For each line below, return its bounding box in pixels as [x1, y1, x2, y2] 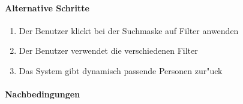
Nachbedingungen [5, 88, 80, 100]
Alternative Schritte [5, 1, 89, 14]
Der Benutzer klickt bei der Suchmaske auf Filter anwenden [19, 24, 239, 36]
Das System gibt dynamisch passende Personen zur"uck [19, 64, 223, 77]
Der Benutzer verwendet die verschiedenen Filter [19, 44, 198, 57]
